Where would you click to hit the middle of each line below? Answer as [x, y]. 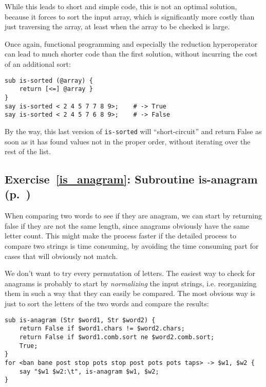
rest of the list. [28, 151]
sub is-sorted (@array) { [49, 80]
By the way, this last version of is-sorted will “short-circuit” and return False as [133, 131]
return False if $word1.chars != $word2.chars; [102, 329]
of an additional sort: [38, 63]
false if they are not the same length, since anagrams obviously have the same [127, 225]
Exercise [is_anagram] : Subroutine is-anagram [131, 179]
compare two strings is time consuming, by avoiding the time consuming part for [132, 246]
